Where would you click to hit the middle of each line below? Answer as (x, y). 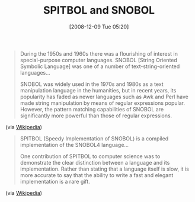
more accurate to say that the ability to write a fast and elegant (97, 175)
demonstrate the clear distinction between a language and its (95, 162)
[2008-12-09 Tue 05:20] (99, 27)
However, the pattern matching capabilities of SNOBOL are (92, 109)
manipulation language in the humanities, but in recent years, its (98, 90)
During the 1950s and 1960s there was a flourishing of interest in (99, 53)
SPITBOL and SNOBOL (99, 10)
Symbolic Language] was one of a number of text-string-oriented (100, 66)
